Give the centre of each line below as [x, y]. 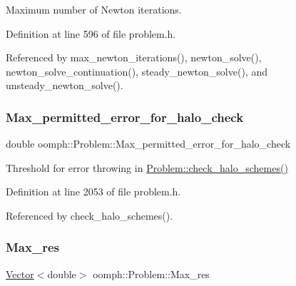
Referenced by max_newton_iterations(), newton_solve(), [134, 57]
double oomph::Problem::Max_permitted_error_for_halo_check [148, 144]
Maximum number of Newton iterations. [94, 9]
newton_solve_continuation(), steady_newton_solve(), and [137, 71]
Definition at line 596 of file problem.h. [91, 33]
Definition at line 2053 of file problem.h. [93, 191]
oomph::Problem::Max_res [151, 274]
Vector [20, 274]
